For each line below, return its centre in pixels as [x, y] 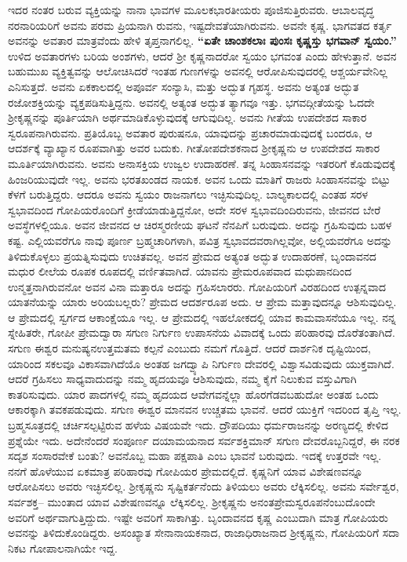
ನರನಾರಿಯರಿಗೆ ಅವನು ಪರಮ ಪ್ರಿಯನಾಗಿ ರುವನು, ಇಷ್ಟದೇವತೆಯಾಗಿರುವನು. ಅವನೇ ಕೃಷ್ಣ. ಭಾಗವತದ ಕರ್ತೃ [200, 25]
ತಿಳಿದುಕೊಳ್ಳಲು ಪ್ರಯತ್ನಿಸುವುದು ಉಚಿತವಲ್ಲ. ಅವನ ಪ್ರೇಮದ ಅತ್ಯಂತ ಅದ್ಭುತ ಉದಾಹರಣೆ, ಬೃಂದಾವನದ [192, 255]
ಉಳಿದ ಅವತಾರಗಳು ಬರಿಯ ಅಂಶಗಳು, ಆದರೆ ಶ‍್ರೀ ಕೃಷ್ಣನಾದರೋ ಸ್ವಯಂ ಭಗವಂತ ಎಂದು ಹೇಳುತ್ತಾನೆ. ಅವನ [202, 55]
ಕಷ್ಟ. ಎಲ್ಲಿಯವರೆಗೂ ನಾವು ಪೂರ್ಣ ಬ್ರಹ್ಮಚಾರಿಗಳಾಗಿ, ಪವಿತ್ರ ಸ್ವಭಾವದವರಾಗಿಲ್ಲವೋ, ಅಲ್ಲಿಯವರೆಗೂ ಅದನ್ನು [200, 240]
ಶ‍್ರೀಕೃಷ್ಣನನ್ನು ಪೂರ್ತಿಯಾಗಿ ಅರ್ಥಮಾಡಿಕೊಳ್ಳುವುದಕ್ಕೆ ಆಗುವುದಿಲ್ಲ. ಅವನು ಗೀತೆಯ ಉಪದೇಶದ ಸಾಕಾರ [187, 117]
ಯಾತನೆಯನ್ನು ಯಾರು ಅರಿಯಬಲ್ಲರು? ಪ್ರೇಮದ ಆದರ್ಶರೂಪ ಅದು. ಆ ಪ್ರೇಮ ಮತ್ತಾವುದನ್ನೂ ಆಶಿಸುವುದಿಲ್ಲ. [202, 302]
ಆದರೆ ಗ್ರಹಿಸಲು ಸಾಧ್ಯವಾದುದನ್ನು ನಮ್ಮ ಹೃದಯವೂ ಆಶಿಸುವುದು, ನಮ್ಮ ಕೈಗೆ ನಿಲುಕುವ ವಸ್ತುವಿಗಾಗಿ [182, 379]
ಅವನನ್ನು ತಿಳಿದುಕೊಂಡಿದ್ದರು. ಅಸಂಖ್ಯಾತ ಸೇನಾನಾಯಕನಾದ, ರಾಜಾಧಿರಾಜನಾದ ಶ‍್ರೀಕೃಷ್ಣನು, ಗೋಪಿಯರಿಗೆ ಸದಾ [204, 533]
